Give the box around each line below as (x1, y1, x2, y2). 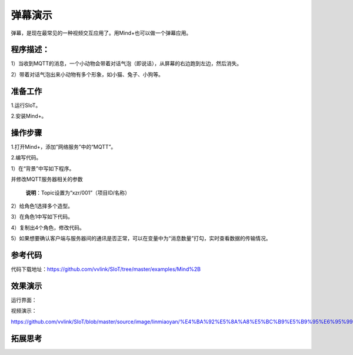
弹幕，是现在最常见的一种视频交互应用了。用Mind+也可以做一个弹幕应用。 (11, 29, 192, 36)
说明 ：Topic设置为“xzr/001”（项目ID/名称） (25, 189, 131, 196)
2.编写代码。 (11, 154, 42, 161)
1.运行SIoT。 (11, 102, 41, 109)
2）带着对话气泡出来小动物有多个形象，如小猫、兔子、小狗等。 (11, 71, 164, 78)
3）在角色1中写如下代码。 (11, 213, 74, 220)
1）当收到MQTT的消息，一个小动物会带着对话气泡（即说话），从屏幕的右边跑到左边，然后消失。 (11, 60, 242, 67)
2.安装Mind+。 (11, 112, 47, 120)
